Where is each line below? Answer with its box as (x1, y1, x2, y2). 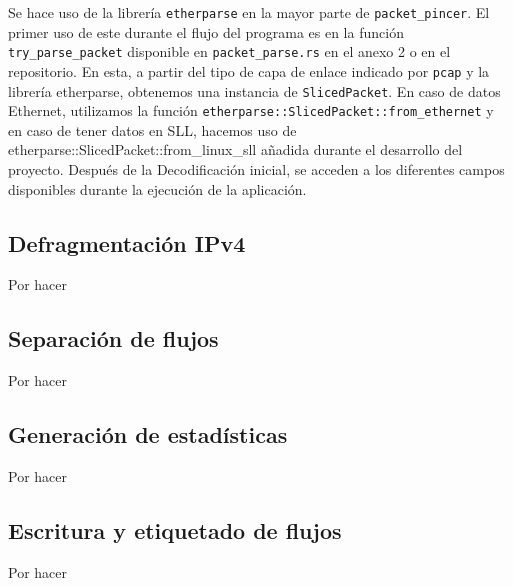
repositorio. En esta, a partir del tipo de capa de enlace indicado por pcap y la (8, 60, 490, 81)
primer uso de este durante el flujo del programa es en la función (8, 21, 404, 42)
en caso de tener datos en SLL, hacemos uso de (8, 119, 297, 140)
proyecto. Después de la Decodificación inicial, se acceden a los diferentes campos (8, 159, 505, 180)
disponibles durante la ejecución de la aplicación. (8, 178, 307, 199)
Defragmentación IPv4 (8, 227, 246, 258)
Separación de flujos (8, 323, 219, 354)
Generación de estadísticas (8, 419, 288, 450)
